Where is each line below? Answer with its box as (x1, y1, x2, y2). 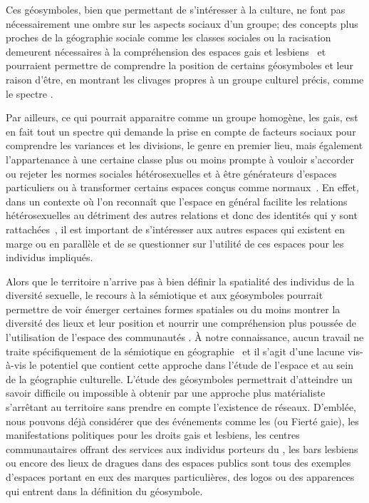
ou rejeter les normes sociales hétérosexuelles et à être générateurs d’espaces (6, 166, 337, 181)
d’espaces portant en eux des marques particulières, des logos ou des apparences (6, 469, 355, 484)
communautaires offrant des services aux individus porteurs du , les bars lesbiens (6, 441, 358, 456)
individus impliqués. (6, 250, 93, 265)
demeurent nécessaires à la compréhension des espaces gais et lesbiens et (6, 44, 326, 59)
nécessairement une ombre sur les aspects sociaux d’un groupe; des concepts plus (6, 16, 358, 31)
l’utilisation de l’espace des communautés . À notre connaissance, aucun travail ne (6, 330, 364, 345)
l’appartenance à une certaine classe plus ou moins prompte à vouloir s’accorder (6, 151, 355, 166)
